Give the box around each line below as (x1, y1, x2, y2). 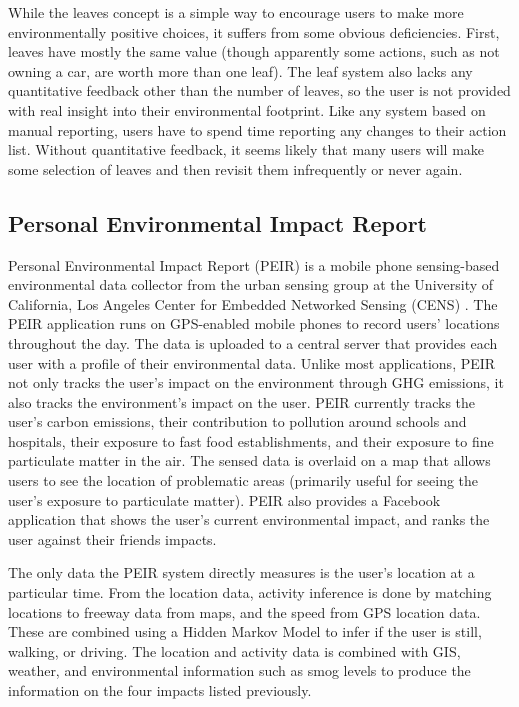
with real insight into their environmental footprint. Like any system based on (8, 99, 486, 120)
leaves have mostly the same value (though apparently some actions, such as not (8, 41, 500, 62)
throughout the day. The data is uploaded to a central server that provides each (8, 332, 498, 353)
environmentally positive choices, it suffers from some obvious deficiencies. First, (8, 21, 500, 42)
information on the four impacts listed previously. (8, 680, 312, 701)
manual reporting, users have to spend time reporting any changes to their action (8, 119, 507, 140)
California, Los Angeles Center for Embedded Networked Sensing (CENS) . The (8, 293, 498, 314)
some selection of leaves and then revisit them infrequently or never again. (8, 158, 463, 179)
